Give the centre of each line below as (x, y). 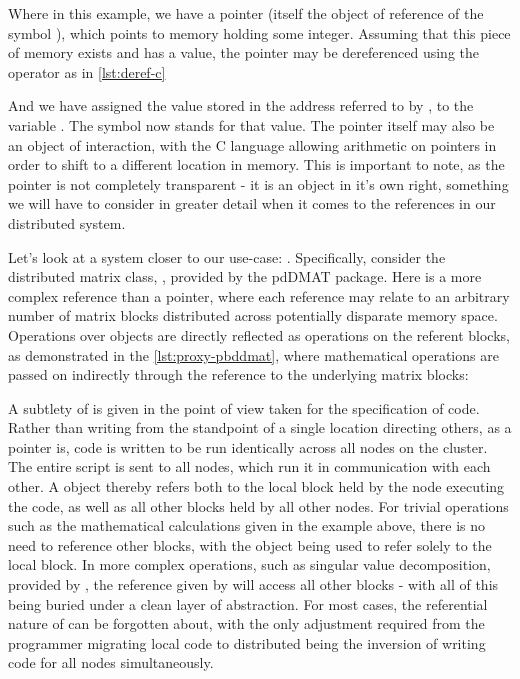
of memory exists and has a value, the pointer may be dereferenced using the (243, 52)
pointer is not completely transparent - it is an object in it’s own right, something (258, 183)
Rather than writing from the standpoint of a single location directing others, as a (260, 427)
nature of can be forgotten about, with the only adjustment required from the (246, 623)
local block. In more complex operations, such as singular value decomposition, (249, 564)
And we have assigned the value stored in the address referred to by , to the (241, 105)
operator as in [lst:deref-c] (87, 71)
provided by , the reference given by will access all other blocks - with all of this (253, 584)
